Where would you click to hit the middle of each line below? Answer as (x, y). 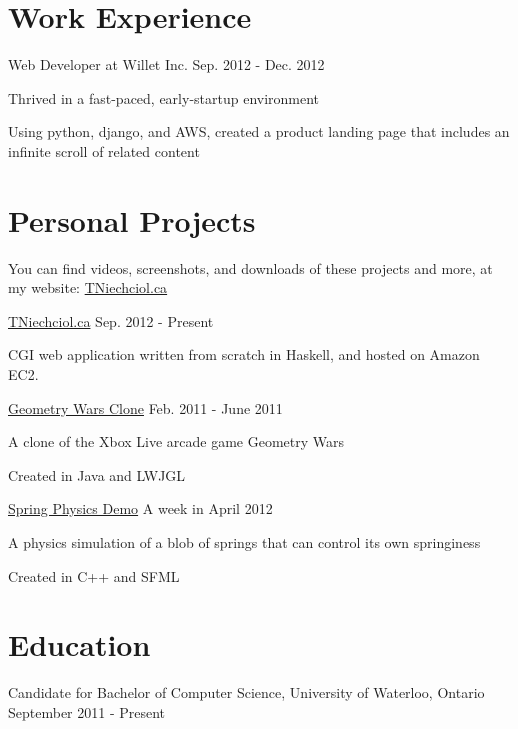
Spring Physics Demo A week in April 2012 (140, 508)
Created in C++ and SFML (94, 575)
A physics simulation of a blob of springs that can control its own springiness (244, 541)
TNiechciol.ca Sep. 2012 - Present (111, 320)
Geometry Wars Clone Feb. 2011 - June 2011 (145, 407)
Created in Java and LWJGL (97, 474)
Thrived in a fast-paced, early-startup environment (164, 97)
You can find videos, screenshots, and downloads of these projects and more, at (250, 267)
